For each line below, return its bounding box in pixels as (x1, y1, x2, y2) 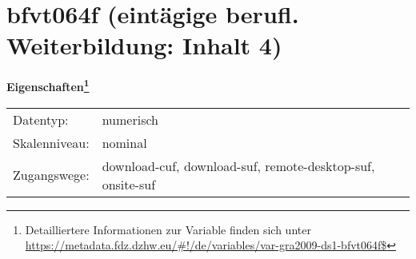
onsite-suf (102, 174, 156, 193)
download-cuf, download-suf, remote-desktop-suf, (102, 156, 375, 175)
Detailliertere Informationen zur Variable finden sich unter (25, 221, 311, 237)
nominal (102, 133, 147, 152)
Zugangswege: (13, 165, 90, 185)
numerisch (102, 110, 158, 129)
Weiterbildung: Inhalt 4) (6, 29, 282, 62)
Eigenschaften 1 (6, 76, 90, 94)
